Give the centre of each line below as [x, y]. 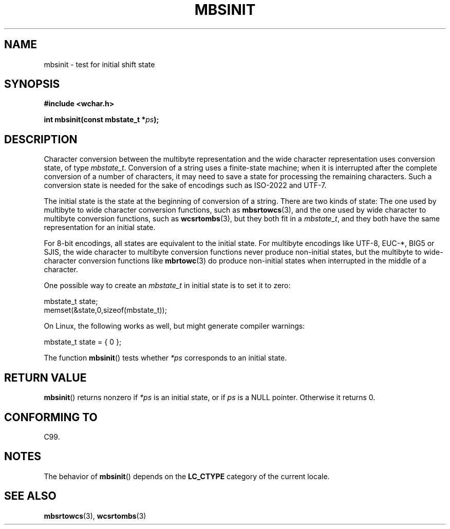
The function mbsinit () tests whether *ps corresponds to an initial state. [165, 358]
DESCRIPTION [41, 139]
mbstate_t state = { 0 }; [83, 342]
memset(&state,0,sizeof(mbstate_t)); [105, 310]
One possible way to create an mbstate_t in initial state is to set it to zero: [167, 286]
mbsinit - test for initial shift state [99, 64]
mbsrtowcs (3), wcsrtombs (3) [95, 516]
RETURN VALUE [45, 377]
